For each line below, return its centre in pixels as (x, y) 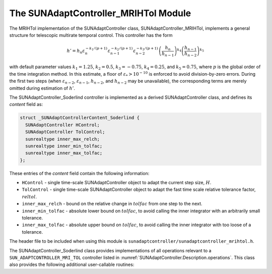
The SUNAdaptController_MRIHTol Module (100, 13)
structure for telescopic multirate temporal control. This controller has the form (91, 35)
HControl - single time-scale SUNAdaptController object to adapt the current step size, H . (117, 183)
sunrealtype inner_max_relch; (63, 139)
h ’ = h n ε (76, 51)
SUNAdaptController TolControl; (65, 132)
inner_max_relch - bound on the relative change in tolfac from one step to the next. (112, 204)
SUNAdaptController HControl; (63, 125)
